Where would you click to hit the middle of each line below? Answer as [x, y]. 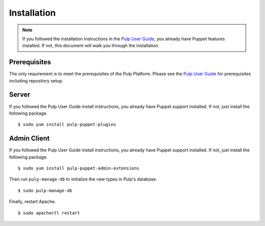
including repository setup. [36, 80]
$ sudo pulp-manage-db [45, 190]
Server [20, 95]
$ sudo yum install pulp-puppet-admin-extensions [79, 168]
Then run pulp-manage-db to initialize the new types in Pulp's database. [83, 179]
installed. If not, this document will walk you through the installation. [91, 46]
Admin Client [29, 138]
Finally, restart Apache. [32, 201]
